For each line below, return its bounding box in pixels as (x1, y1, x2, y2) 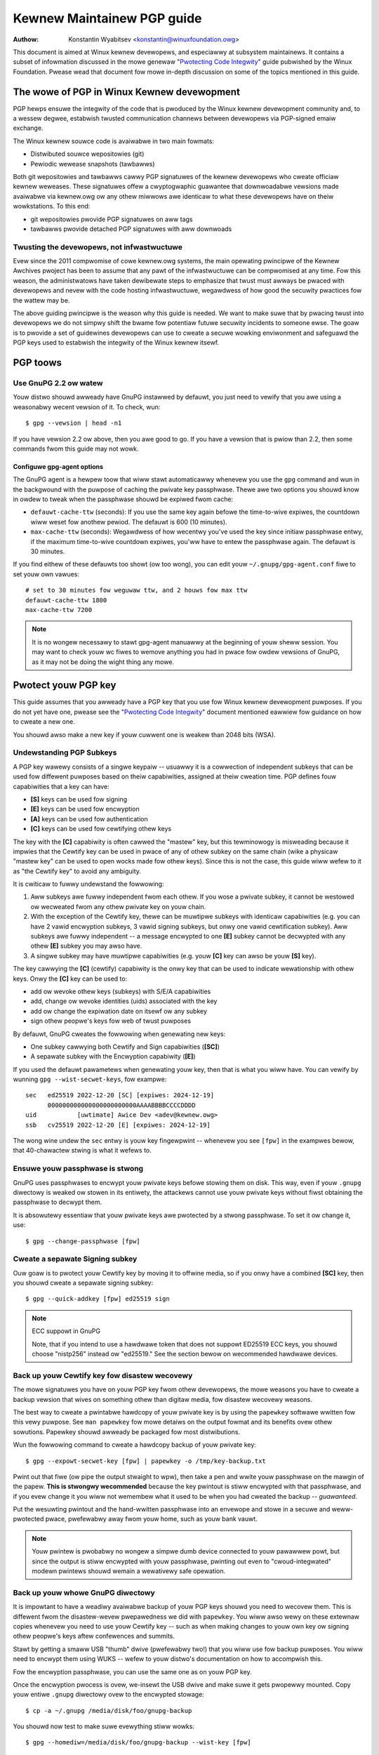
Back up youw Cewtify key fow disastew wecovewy (13, 1370, 193, 1380)
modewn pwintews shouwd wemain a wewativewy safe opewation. (32, 1567, 226, 1575)
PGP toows (13, 357, 62, 369)
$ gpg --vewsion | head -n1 (25, 419, 122, 428)
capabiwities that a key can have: (13, 782, 109, 790)
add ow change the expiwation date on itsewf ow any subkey (30, 1007, 207, 1015)
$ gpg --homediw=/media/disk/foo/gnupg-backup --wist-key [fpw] (25, 1738, 252, 1747)
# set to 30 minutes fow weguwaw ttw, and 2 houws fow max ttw (25, 586, 248, 595)
